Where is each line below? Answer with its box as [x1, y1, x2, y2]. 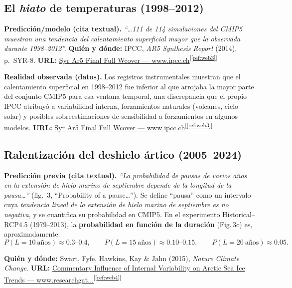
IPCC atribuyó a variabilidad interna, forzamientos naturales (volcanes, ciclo [4, 101, 239, 111]
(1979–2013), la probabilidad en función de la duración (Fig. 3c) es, [30, 219, 253, 229]
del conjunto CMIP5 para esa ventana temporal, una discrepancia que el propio [4, 91, 247, 101]
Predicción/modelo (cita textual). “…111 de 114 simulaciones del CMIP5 [4, 23, 243, 34]
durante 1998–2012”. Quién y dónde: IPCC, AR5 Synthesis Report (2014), [4, 43, 237, 53]
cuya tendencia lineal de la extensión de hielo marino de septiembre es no [4, 199, 229, 210]
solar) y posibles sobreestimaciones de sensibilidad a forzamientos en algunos [4, 110, 238, 121]
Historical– [222, 209, 255, 220]
